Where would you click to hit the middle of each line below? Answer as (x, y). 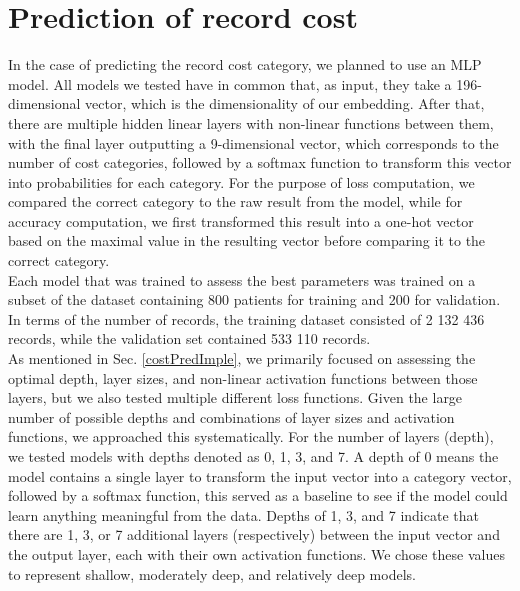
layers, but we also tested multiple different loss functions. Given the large (235, 397)
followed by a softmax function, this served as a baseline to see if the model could (258, 495)
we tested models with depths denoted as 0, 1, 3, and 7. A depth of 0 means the (253, 456)
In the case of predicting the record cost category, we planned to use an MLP (245, 64)
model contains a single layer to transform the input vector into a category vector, (260, 475)
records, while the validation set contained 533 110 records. (189, 338)
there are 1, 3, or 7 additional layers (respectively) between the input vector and (254, 534)
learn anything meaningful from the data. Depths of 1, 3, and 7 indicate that (243, 514)
